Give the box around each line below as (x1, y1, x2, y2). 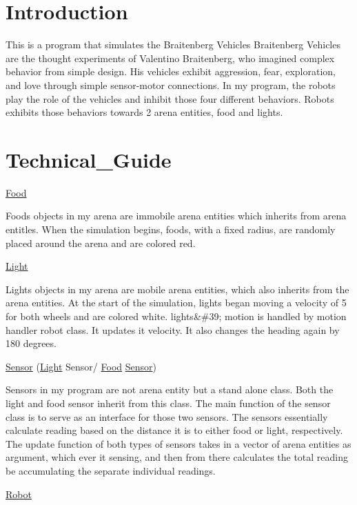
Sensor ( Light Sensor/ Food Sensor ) (6, 359, 156, 373)
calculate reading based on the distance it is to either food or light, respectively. (6, 423, 343, 437)
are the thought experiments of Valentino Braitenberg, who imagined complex (6, 50, 335, 65)
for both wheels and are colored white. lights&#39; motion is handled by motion (6, 308, 347, 323)
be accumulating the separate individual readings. (6, 463, 216, 477)
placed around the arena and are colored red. (6, 235, 196, 250)
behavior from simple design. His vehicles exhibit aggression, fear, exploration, (6, 64, 336, 79)
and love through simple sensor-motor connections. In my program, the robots (6, 77, 336, 92)
